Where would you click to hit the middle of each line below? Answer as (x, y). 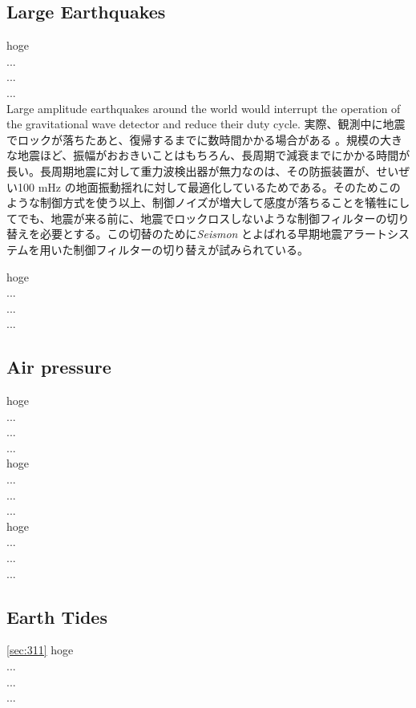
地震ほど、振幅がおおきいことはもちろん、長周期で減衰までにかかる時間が (214, 155)
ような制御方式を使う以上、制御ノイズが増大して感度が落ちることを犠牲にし (208, 202)
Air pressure (59, 367)
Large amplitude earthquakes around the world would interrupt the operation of (204, 108)
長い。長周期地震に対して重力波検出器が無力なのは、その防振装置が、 (192, 170)
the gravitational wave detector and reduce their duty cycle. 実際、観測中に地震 (206, 124)
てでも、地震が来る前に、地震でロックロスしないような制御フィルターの (197, 218)
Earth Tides (57, 616)
